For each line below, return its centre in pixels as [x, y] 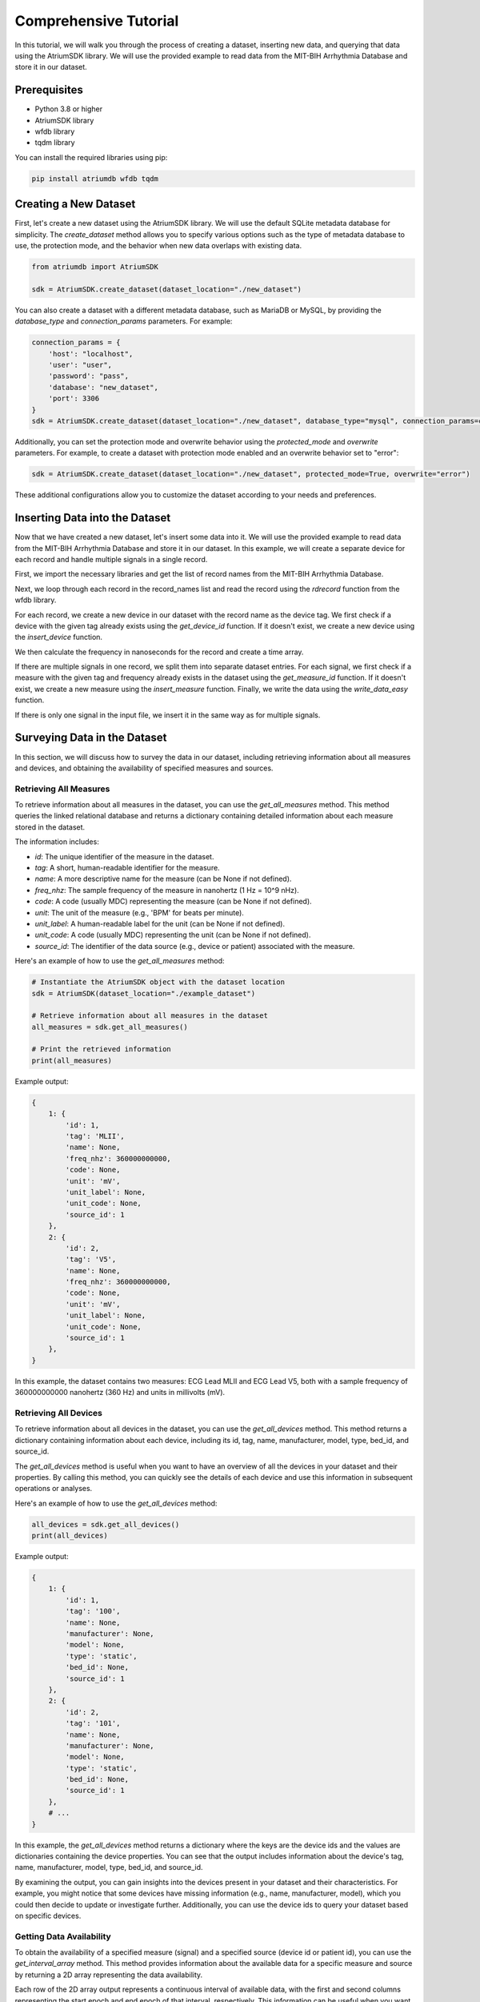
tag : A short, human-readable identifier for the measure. [127, 868]
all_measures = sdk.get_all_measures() [110, 1027]
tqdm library [55, 143]
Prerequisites [49, 90]
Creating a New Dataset [75, 204]
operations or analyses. [54, 1489]
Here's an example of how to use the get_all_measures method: [120, 961]
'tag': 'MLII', [95, 1136]
